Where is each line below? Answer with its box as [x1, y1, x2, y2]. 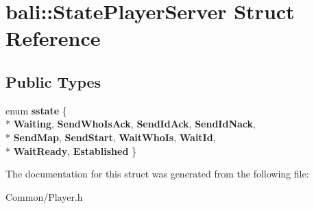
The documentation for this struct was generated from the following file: [5, 167, 309, 181]
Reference [5, 24, 101, 52]
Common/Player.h [5, 189, 83, 204]
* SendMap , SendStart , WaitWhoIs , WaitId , [5, 130, 216, 144]
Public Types [5, 71, 101, 92]
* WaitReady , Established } [5, 143, 137, 158]
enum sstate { [5, 103, 67, 117]
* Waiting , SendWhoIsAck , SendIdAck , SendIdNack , [5, 116, 256, 131]
